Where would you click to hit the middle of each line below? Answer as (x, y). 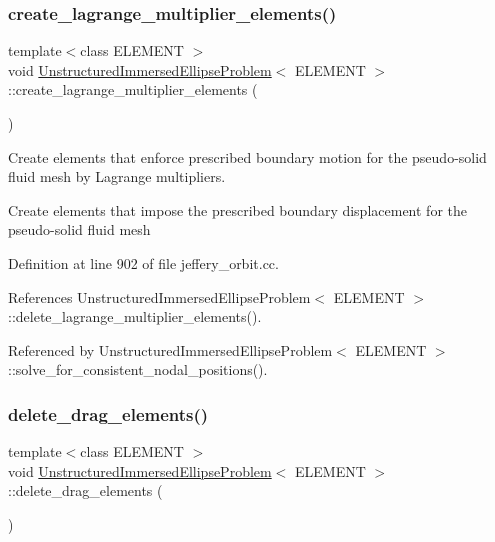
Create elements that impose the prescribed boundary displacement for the (237, 209)
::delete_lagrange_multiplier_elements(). (135, 316)
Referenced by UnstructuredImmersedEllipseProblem (170, 349)
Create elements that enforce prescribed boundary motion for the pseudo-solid (247, 156)
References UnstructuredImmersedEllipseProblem (159, 296)
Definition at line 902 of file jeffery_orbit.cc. (143, 262)
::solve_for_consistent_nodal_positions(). (138, 369)
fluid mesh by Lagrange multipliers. (117, 176)
